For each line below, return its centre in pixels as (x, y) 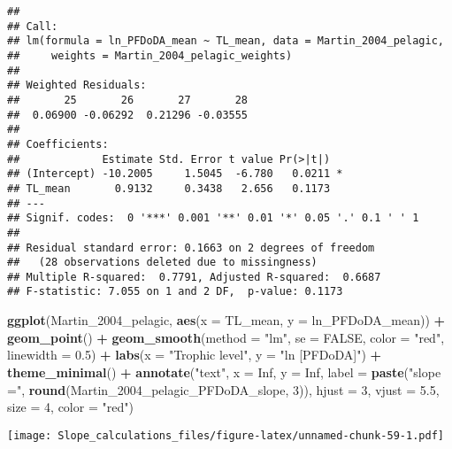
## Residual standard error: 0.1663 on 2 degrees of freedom (191, 248)
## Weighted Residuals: (77, 85)
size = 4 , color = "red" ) (70, 407)
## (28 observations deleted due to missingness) (162, 263)
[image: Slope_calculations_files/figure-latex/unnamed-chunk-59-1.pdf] (226, 435)
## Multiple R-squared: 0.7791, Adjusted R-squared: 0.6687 (194, 277)
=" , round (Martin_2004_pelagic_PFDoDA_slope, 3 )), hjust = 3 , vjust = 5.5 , (223, 389)
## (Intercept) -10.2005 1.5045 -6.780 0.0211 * (175, 174)
